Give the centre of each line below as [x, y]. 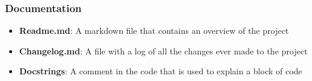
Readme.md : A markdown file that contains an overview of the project [154, 31]
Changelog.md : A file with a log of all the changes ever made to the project [163, 50]
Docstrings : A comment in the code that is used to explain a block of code [161, 71]
